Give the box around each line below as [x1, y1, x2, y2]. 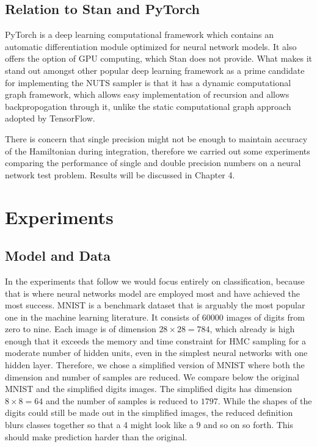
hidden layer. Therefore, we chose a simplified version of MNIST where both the [5, 358, 305, 371]
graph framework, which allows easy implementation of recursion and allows [5, 88, 290, 101]
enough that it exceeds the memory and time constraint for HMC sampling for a [5, 334, 307, 347]
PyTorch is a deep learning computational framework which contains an [5, 28, 274, 41]
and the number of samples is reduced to [45, 394, 199, 407]
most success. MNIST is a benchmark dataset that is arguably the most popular [5, 299, 305, 311]
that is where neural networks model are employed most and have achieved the [5, 286, 300, 299]
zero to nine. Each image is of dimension [5, 322, 156, 335]
